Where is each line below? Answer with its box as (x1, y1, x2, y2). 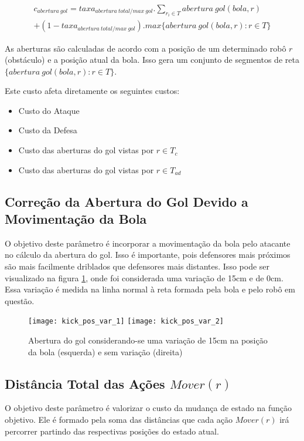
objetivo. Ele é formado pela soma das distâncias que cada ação (5, 413, 233, 426)
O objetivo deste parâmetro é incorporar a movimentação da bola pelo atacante (5, 237, 291, 249)
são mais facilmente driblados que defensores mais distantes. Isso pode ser (5, 260, 270, 272)
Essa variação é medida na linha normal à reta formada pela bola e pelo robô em (5, 283, 295, 295)
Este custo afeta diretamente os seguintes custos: (5, 85, 180, 97)
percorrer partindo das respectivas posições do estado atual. (5, 425, 219, 437)
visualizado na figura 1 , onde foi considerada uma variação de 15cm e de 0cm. (5, 271, 283, 284)
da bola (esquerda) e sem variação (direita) (28, 345, 183, 358)
